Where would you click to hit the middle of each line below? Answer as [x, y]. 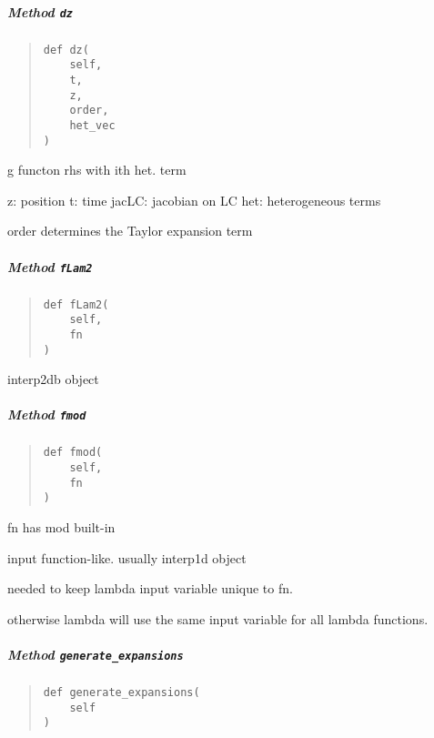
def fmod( [73, 453]
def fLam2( [76, 304]
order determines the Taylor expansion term [130, 231]
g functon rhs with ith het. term [97, 170]
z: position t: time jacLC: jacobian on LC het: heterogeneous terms [194, 200]
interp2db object [53, 379]
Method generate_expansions [96, 655]
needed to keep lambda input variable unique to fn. [150, 588]
